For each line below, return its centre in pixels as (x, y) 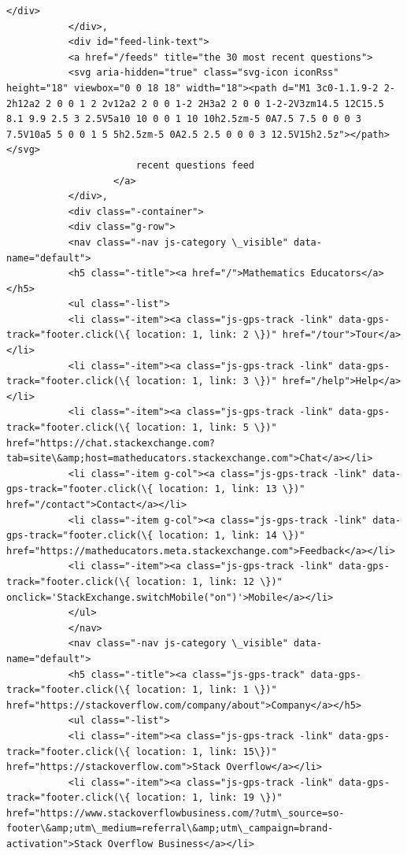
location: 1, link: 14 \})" (232, 536)
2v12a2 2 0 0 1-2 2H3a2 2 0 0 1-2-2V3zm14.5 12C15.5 (243, 104)
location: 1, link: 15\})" (206, 751)
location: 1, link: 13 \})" (232, 489)
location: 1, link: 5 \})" (206, 428)
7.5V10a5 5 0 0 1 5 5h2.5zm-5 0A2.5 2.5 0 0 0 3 (136, 134)
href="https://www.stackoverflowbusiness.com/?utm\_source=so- (176, 813)
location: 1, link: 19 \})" (209, 798)
